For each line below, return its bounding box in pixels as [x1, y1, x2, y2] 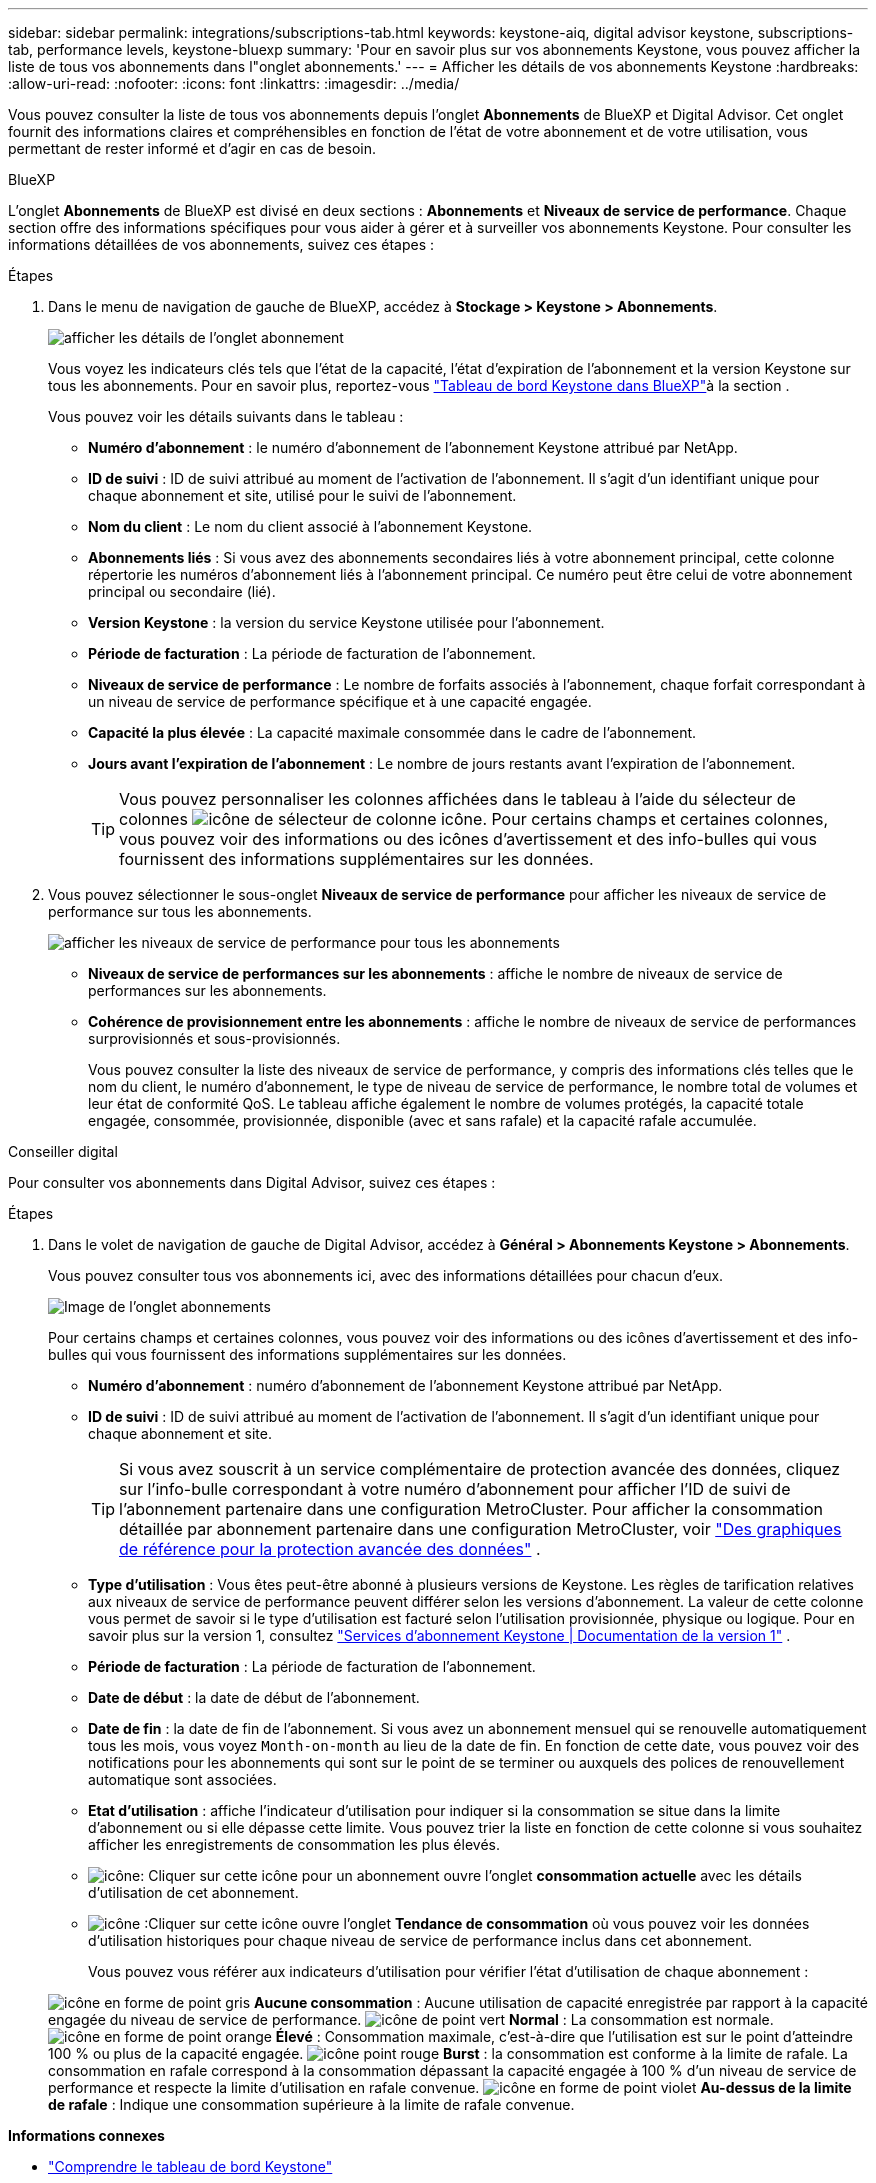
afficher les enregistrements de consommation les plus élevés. [88, 1836, 500, 1853]
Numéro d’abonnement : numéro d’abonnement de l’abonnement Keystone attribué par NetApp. [88, 1377, 723, 1394]
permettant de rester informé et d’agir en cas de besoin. [8, 140, 377, 157]
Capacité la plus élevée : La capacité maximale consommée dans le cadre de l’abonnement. [88, 724, 697, 741]
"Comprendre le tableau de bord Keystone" [48, 2158, 333, 2175]
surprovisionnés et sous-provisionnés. [88, 1030, 341, 1047]
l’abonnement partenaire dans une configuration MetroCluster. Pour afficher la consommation [119, 1499, 824, 1519]
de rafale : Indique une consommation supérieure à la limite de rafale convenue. [48, 2096, 575, 2113]
